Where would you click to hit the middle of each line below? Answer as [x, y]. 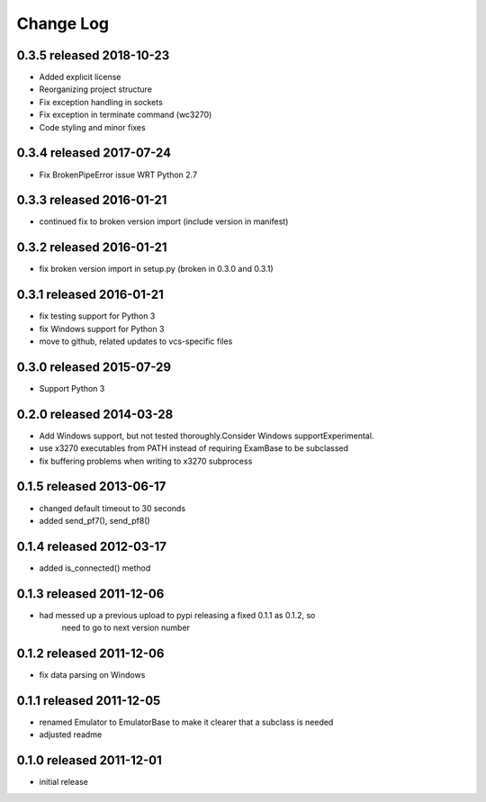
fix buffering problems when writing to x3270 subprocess [146, 461]
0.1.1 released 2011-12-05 [89, 701]
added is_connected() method [95, 568]
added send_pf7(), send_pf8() [94, 520]
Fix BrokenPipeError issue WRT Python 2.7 [118, 175]
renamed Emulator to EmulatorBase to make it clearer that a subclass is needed [186, 722]
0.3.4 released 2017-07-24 [94, 153]
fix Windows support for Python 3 [102, 329]
